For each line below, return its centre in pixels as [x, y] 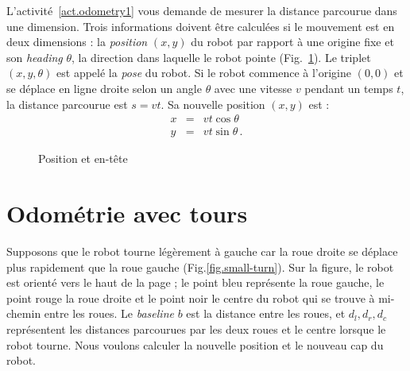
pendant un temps [349, 88]
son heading [35, 57]
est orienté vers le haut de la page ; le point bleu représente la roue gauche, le [195, 282]
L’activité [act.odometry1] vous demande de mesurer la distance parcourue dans [202, 10]
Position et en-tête [83, 158]
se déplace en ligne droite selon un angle [104, 88]
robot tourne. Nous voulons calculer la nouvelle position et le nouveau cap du [195, 344]
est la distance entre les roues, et [266, 313]
